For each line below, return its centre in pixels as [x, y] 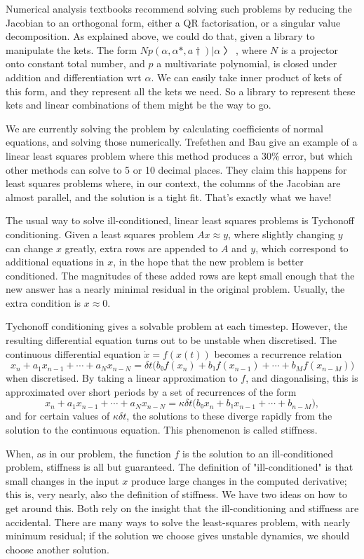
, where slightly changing [282, 234]
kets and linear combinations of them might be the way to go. [139, 105]
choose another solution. [58, 549]
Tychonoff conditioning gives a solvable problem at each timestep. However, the [177, 326]
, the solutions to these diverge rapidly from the [229, 416]
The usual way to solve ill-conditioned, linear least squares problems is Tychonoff [180, 220]
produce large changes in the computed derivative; [239, 480]
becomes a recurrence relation [278, 353]
